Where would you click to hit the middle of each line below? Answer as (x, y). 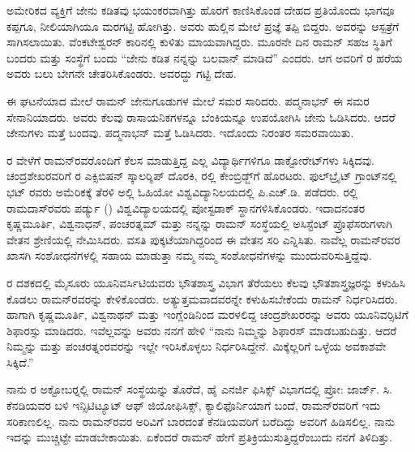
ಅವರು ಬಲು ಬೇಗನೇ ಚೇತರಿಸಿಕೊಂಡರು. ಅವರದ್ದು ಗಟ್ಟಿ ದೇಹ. (122, 73)
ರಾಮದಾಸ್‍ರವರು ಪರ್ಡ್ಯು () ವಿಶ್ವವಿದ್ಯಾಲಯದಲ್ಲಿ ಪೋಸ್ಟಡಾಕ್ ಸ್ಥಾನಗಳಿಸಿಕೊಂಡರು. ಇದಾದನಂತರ (186, 207)
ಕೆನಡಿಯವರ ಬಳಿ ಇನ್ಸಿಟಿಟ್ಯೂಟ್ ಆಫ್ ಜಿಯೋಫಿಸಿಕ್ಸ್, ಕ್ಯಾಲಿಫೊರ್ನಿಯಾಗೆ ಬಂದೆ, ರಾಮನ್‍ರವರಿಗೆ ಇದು (194, 405)
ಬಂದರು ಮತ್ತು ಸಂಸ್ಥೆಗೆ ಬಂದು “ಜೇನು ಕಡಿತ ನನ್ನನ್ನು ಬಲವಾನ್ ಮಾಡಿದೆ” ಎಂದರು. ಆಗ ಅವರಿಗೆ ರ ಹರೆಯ (205, 57)
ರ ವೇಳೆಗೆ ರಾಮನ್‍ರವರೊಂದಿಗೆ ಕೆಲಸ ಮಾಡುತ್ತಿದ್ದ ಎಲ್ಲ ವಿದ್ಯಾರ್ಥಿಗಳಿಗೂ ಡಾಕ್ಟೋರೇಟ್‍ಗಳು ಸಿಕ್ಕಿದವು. (190, 159)
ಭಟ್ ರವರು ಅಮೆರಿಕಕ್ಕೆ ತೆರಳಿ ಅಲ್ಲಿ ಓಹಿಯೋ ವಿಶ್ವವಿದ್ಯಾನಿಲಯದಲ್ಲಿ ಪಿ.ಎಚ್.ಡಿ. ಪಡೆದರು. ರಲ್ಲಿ (182, 191)
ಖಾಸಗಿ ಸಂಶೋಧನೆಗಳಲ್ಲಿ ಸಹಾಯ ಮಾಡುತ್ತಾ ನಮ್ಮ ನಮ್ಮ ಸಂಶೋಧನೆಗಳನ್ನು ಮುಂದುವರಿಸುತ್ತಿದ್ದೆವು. (189, 255)
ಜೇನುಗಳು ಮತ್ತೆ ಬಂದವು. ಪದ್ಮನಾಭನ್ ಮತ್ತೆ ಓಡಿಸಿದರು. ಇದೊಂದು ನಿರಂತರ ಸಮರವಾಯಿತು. (180, 133)
